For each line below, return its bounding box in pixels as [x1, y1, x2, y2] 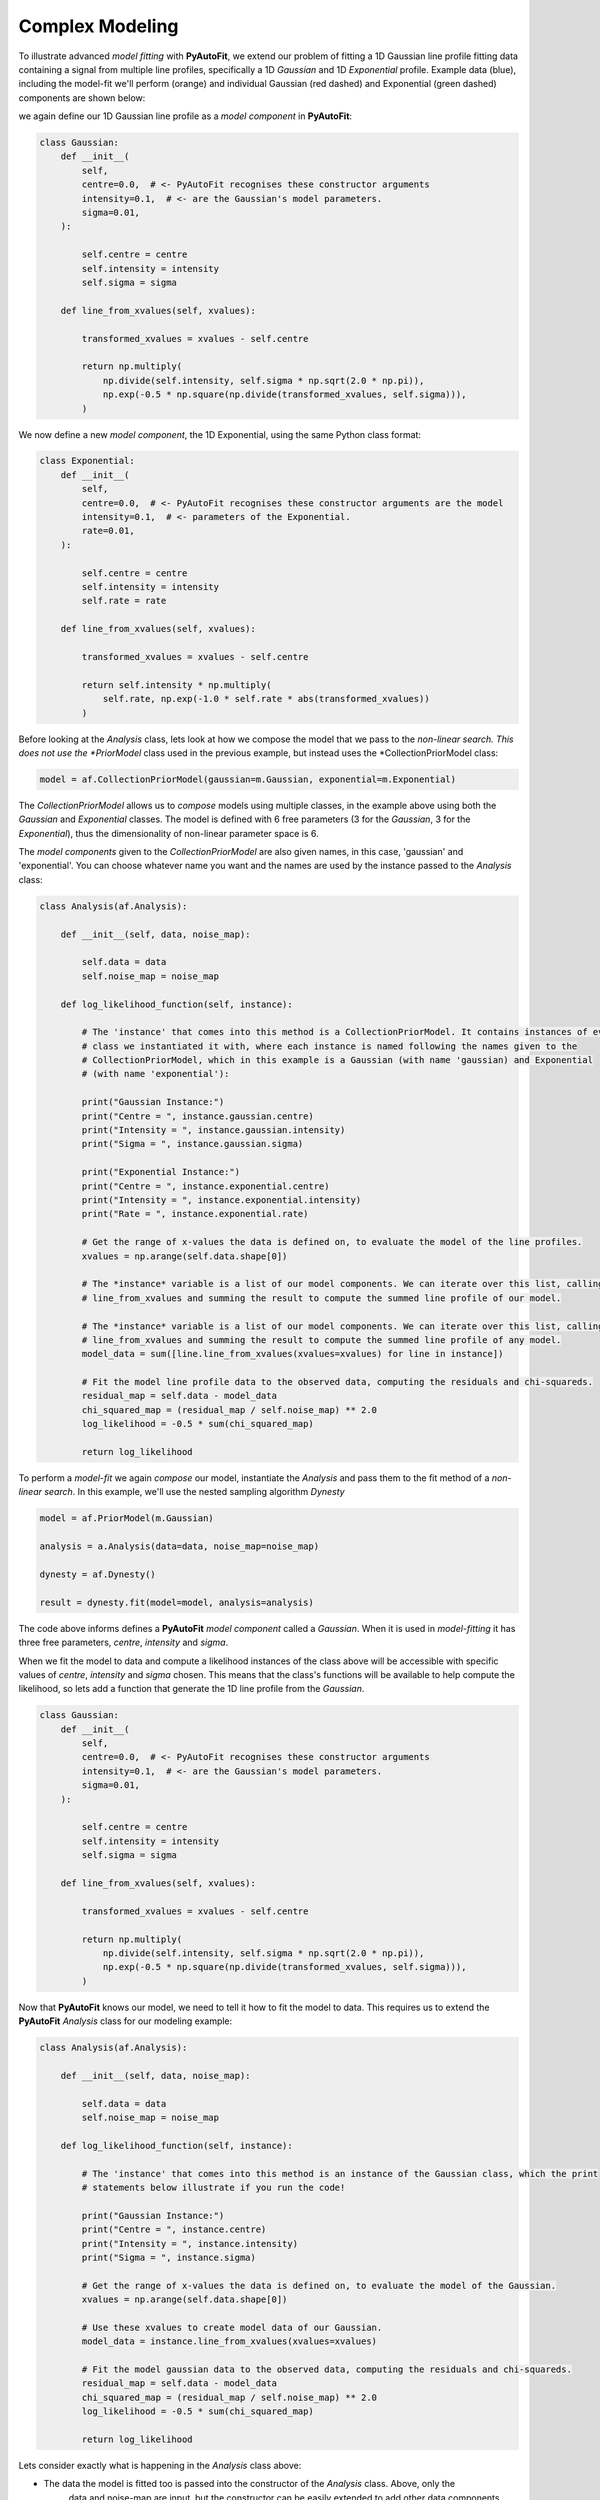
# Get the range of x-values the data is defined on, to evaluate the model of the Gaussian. [81, 2280, 557, 2291]
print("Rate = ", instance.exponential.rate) [81, 1208, 309, 1220]
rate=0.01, [81, 525, 135, 537]
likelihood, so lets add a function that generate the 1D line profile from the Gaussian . [18, 1683, 365, 1695]
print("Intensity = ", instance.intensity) [81, 2238, 299, 2249]
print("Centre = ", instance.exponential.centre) [81, 1180, 330, 1192]
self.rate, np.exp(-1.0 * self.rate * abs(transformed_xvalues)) [102, 693, 430, 705]
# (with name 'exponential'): [81, 1068, 230, 1080]
